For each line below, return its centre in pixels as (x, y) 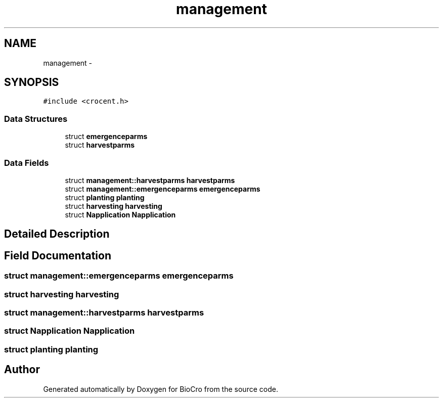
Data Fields (27, 163)
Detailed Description (57, 234)
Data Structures (36, 119)
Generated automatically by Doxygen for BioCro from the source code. (161, 389)
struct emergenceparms (106, 137)
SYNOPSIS (32, 82)
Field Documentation (58, 255)
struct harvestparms (100, 145)
